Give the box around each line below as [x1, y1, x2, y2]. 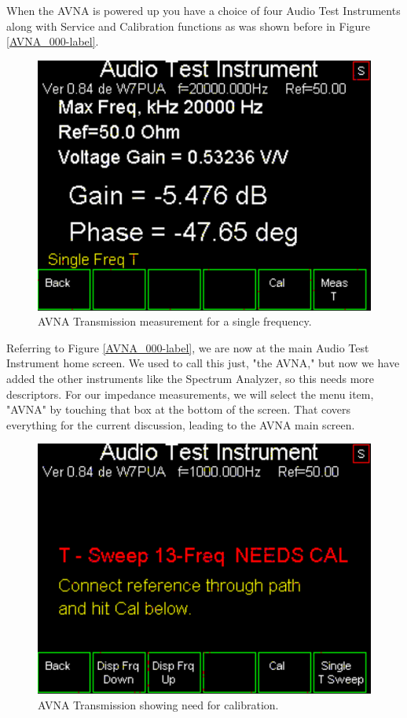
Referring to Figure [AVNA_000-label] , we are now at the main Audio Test [6, 339, 369, 355]
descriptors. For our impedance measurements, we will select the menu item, [6, 385, 374, 402]
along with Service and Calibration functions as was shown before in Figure [6, 17, 371, 34]
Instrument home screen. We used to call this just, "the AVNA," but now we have [6, 355, 400, 371]
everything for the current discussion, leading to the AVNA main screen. [6, 416, 355, 433]
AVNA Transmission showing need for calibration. [38, 696, 279, 712]
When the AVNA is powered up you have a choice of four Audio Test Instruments [6, 2, 401, 18]
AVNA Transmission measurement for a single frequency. [38, 313, 312, 330]
